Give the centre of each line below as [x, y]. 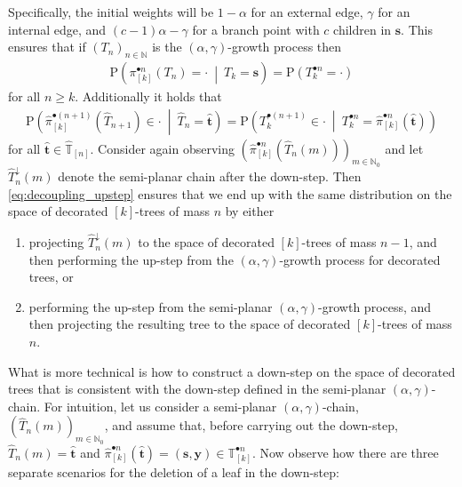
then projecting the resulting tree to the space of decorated [190, 324]
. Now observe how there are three [345, 452]
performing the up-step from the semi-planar [151, 306]
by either [250, 211]
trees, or [51, 277]
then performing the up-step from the [131, 259]
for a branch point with [256, 29]
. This [417, 29]
